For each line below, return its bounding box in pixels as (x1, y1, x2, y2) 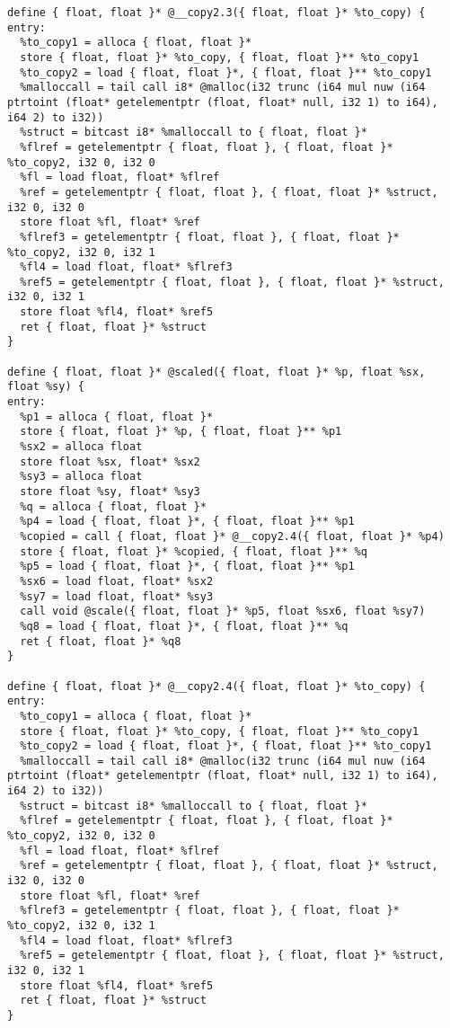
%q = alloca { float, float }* (20, 500, 207, 513)
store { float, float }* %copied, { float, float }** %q (20, 545, 367, 558)
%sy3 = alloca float (20, 470, 143, 483)
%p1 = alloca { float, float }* (20, 410, 214, 423)
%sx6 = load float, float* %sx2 (20, 574, 214, 588)
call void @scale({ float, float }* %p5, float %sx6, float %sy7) (20, 605, 426, 618)
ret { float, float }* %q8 (20, 634, 181, 648)
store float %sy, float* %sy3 (20, 485, 200, 498)
